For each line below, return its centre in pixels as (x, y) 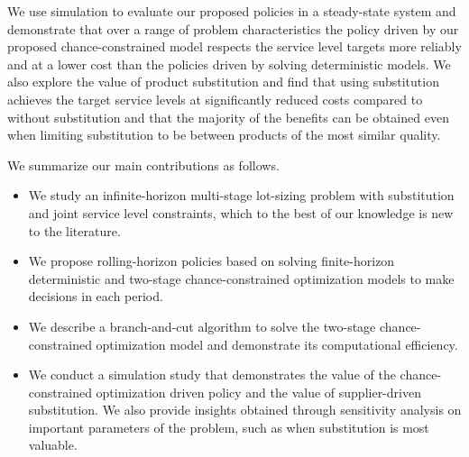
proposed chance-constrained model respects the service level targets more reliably (234, 46)
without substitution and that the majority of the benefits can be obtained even (228, 117)
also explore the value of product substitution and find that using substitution (223, 82)
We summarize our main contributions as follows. (143, 165)
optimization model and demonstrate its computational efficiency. (277, 344)
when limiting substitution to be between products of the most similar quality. (224, 135)
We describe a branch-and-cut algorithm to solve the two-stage (202, 326)
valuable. (53, 445)
